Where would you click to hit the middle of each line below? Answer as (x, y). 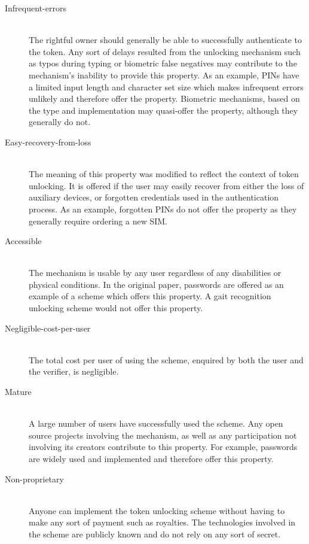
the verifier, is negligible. (74, 371)
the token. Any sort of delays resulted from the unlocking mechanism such (165, 51)
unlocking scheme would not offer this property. (116, 308)
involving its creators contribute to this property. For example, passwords (163, 447)
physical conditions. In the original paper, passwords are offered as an (156, 284)
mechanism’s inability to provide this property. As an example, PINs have (164, 75)
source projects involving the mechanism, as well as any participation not (163, 435)
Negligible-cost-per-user (48, 328)
